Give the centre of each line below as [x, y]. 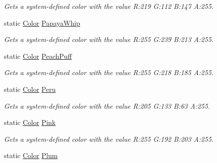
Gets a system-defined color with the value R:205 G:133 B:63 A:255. [107, 105]
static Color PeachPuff [38, 56]
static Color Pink [30, 122]
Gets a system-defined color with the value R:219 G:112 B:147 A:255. [109, 6]
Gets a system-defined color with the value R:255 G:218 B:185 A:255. [109, 72]
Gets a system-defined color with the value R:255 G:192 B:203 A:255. [109, 139]
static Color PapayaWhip [42, 22]
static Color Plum [31, 155]
